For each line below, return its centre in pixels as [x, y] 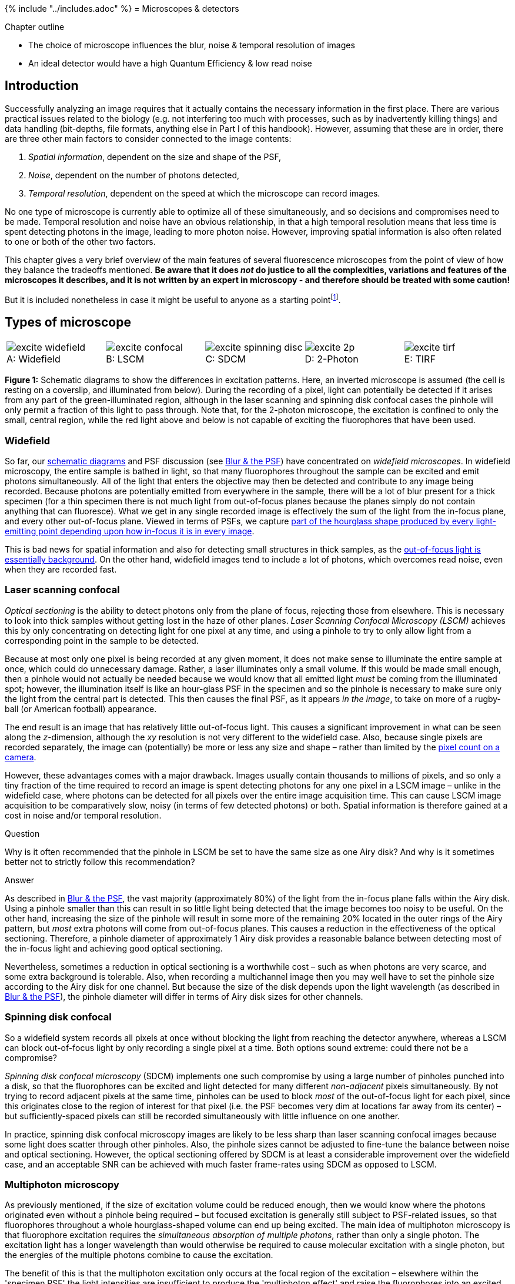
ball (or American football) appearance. [81, 708]
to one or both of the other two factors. [80, 241]
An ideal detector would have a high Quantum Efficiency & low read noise [170, 63]
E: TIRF [420, 359]
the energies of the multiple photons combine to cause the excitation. [139, 1255]
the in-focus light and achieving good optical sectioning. [114, 948]
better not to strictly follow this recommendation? [100, 861]
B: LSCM [125, 359]
